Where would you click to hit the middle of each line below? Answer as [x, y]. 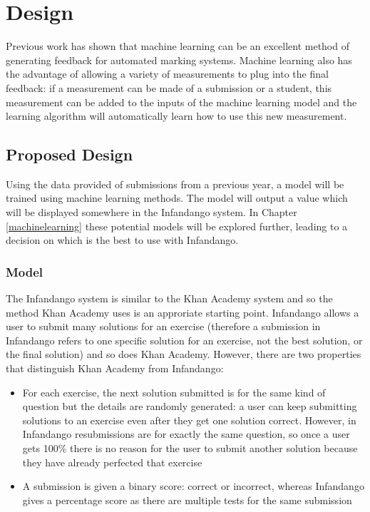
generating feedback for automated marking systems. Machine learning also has [179, 60]
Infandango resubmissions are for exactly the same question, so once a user [186, 434]
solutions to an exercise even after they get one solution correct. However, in [189, 420]
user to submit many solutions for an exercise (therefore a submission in [163, 326]
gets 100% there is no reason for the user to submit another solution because [190, 448]
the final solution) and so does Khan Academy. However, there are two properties [184, 354]
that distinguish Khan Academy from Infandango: [115, 368]
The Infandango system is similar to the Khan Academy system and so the [169, 298]
